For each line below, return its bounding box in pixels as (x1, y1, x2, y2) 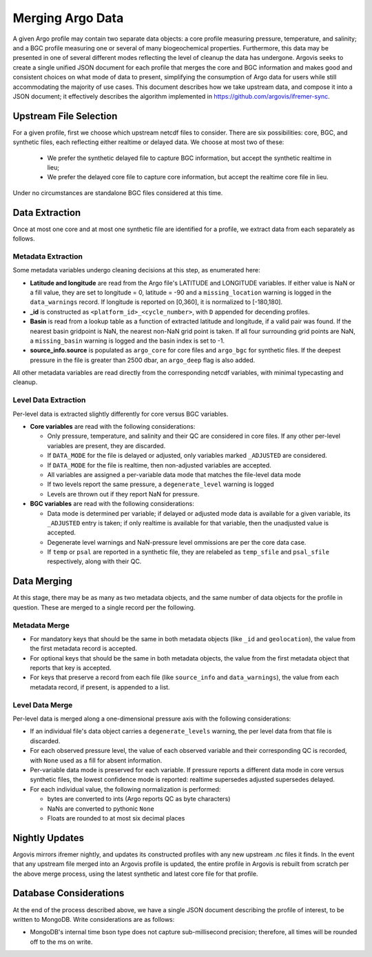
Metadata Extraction (12, 252, 83, 261)
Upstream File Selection (12, 110, 118, 122)
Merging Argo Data (12, 10, 124, 26)
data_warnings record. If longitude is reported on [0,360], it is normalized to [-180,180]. (30, 298, 282, 306)
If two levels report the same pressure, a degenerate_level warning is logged (47, 480, 274, 489)
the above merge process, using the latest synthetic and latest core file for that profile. (12, 869, 258, 878)
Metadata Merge (12, 621, 70, 630)
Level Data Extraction (12, 395, 86, 405)
